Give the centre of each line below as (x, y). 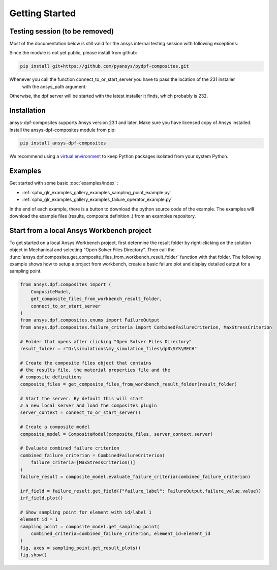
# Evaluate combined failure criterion (70, 448)
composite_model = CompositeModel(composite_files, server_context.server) (117, 434)
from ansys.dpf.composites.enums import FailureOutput (90, 320)
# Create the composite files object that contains (86, 363)
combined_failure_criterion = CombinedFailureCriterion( (93, 455)
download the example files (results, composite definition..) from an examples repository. (103, 216)
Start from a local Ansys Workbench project (81, 231)
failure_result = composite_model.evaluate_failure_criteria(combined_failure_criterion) (135, 476)
